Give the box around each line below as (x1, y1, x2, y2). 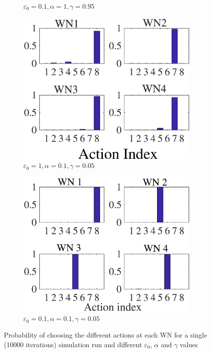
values (179, 339, 198, 349)
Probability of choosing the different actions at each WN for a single (4, 330, 207, 340)
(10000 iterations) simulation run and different (4, 339, 142, 349)
